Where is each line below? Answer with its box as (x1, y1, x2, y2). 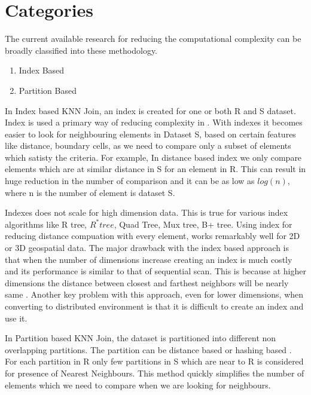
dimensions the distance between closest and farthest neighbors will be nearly (5, 276, 289, 289)
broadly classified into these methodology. (5, 44, 158, 56)
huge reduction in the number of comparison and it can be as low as (5, 174, 255, 187)
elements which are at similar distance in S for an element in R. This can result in (5, 163, 306, 175)
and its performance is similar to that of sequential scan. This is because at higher (5, 265, 306, 277)
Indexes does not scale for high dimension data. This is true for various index (5, 206, 288, 219)
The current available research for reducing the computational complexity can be (5, 32, 301, 45)
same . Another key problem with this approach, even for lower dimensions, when (5, 288, 304, 301)
